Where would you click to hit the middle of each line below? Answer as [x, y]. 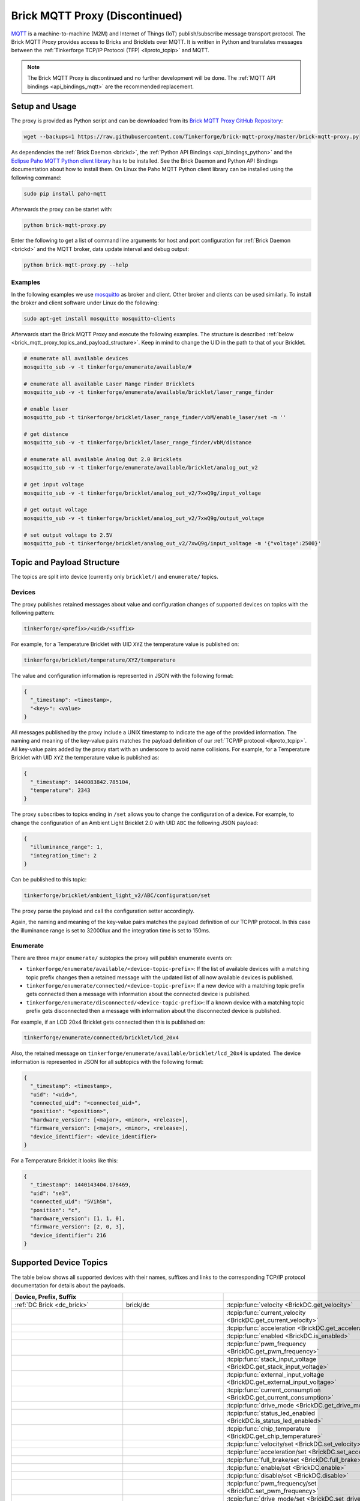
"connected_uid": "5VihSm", [71, 1202]
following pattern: [33, 612]
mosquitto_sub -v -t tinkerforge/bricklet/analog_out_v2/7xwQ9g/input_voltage [142, 493]
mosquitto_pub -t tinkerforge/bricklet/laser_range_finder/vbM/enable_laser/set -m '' [155, 418]
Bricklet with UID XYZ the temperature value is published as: [85, 758]
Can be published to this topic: [49, 879]
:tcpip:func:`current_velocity [266, 1313]
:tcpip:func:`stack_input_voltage [271, 1359]
